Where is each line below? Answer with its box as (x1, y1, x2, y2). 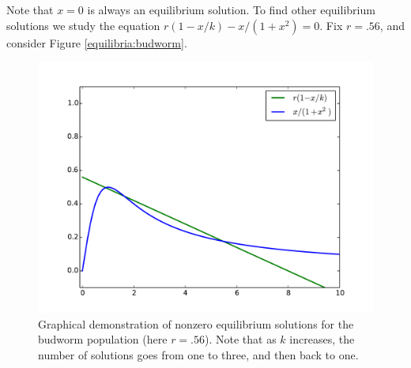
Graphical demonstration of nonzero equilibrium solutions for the (38, 315, 354, 332)
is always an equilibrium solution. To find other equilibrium (87, 2, 375, 17)
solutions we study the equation (6, 17, 160, 33)
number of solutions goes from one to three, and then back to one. (38, 346, 359, 362)
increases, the (289, 331, 355, 347)
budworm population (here (38, 331, 168, 347)
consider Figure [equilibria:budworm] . (6, 34, 187, 51)
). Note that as (205, 331, 277, 347)
